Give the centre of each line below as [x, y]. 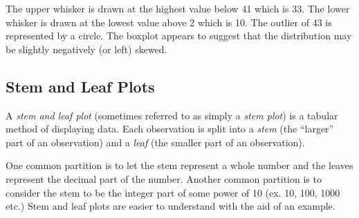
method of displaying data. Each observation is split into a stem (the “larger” [170, 129]
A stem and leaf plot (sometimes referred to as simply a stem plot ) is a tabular [172, 115]
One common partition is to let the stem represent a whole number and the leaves [179, 165]
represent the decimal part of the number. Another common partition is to [164, 178]
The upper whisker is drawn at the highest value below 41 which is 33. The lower [178, 8]
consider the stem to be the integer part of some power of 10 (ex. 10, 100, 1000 [173, 192]
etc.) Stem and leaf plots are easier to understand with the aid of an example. [171, 206]
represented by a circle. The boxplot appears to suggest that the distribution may [179, 36]
